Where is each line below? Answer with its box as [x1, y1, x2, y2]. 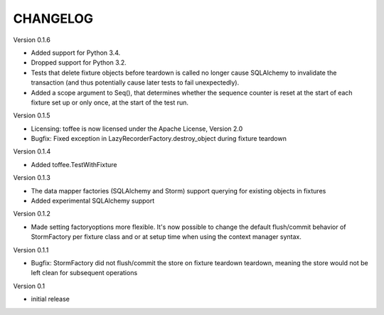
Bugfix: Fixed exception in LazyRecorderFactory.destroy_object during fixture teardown [31, 134, 287, 143]
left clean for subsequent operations [31, 269, 138, 277]
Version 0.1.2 [13, 210, 51, 218]
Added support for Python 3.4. [31, 48, 121, 57]
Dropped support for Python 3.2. [31, 58, 127, 67]
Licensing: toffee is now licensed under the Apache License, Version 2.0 [31, 124, 243, 133]
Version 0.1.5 [13, 111, 50, 120]
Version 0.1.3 [13, 173, 51, 182]
